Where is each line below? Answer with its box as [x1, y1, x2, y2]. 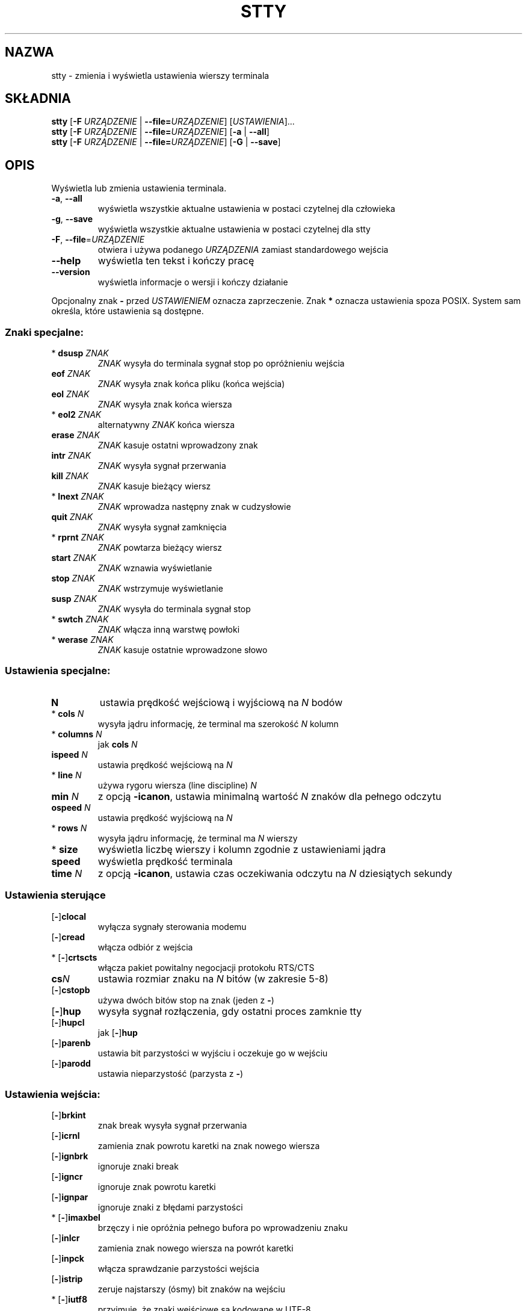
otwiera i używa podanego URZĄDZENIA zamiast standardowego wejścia [97, 244, 389, 255]
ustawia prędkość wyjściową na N [97, 812, 233, 823]
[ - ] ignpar [51, 1192, 88, 1203]
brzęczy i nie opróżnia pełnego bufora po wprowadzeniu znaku [97, 1223, 348, 1233]
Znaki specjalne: [5, 326, 84, 338]
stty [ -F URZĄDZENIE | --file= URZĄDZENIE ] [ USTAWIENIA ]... [51, 116, 295, 127]
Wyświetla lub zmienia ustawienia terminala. [51, 183, 227, 194]
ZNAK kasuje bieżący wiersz [97, 481, 211, 492]
